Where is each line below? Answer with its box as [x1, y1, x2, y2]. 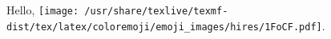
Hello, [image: [6, 2, 79, 18]
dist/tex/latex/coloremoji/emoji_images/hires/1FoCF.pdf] [6, 21, 322, 33]
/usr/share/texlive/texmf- [84, 6, 228, 17]
